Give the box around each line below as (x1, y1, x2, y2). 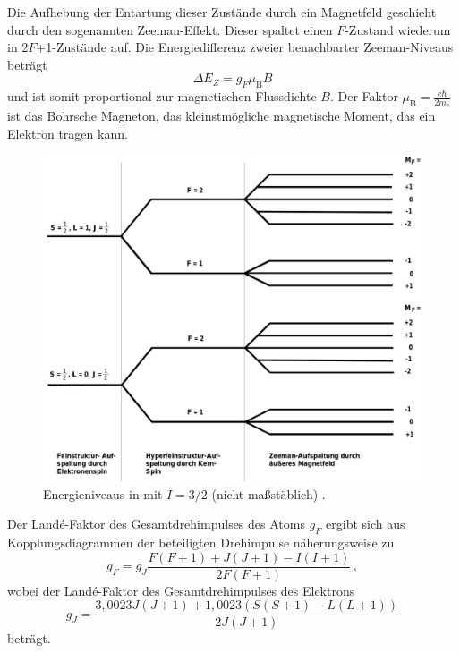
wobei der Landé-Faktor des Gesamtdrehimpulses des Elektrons (7, 581, 355, 599)
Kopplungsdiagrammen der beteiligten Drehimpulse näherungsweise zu (7, 532, 395, 551)
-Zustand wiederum (345, 20, 451, 38)
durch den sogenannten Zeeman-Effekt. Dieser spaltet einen (7, 20, 333, 38)
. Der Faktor (329, 87, 398, 106)
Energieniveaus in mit (43, 484, 163, 503)
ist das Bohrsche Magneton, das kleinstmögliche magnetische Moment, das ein (7, 106, 436, 125)
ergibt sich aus (326, 514, 405, 533)
